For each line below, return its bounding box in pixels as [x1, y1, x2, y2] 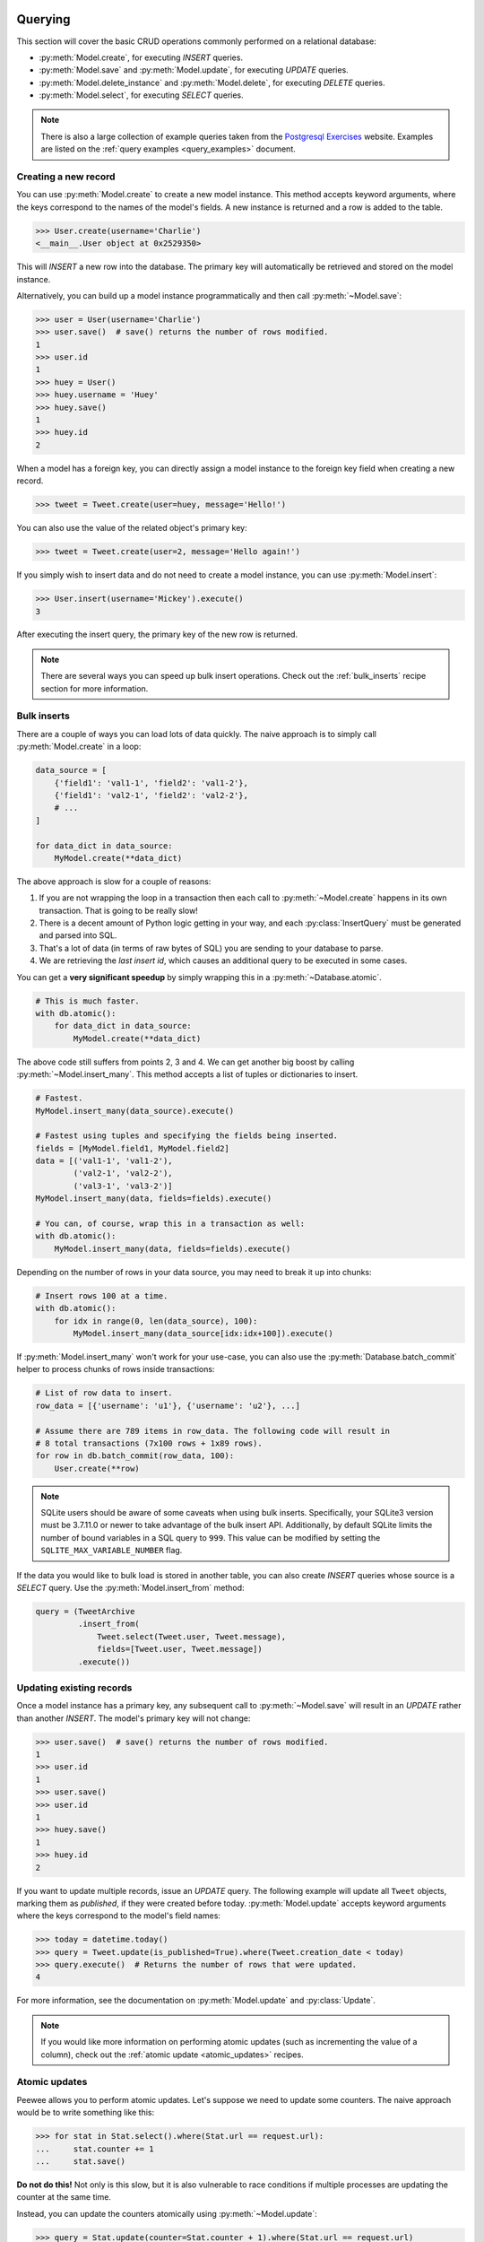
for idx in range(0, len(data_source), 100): [54, 1316, 258, 1326]
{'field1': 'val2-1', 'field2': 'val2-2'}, [54, 790, 248, 800]
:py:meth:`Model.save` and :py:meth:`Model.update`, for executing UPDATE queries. [39, 65, 349, 75]
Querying [16, 12, 71, 27]
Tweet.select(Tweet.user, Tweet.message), [97, 1631, 287, 1641]
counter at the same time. [16, 2192, 112, 2203]
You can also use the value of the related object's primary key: [16, 523, 247, 534]
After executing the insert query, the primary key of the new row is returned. [16, 629, 298, 640]
